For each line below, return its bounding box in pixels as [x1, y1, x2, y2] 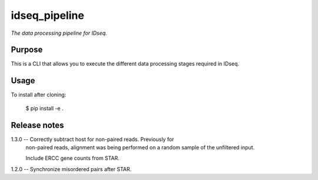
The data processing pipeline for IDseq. [11, 30, 107, 37]
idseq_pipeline [11, 9, 85, 22]
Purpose [11, 45, 43, 55]
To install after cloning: [11, 91, 67, 99]
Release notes [11, 120, 64, 130]
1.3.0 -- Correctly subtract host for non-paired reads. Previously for [11, 136, 174, 143]
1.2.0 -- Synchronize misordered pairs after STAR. [11, 165, 132, 172]
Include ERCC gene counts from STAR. [25, 155, 120, 162]
